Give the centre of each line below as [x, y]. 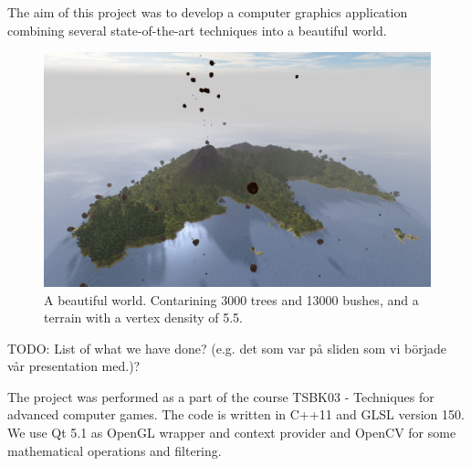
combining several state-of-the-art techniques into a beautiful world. [197, 30]
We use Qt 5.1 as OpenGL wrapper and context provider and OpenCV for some [232, 433]
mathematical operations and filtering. [115, 450]
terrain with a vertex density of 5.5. [143, 318]
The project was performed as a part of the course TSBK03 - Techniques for [221, 396]
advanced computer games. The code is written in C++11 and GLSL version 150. [236, 414]
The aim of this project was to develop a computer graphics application [208, 12]
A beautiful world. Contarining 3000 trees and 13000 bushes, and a [231, 299]
